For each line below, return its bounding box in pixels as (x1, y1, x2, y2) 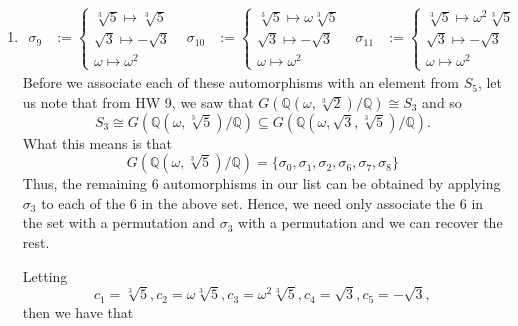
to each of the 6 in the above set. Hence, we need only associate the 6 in (41, 192, 484, 213)
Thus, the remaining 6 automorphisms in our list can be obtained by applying (22, 173, 501, 194)
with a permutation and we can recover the (238, 212, 503, 233)
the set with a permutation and (22, 212, 216, 233)
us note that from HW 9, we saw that (22, 91, 254, 112)
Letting (22, 265, 68, 286)
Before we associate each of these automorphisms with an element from (22, 72, 459, 93)
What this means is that (22, 132, 172, 153)
